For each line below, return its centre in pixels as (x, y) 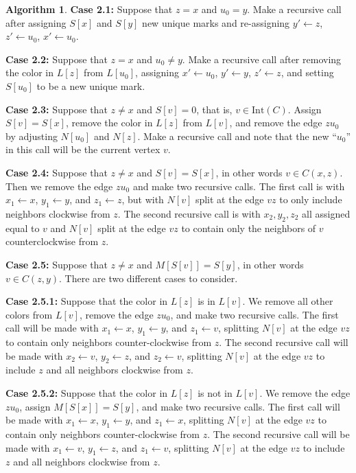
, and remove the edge (276, 123)
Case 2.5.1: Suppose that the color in (87, 301)
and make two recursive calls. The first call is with (239, 186)
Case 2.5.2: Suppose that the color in (87, 393)
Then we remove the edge (59, 186)
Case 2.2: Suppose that (57, 59)
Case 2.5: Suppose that (57, 264)
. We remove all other (288, 301)
